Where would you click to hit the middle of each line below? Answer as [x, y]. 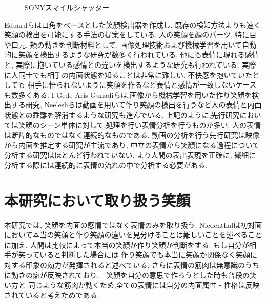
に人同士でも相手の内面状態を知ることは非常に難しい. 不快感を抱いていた [128, 74]
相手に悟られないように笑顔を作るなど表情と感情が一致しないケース [142, 85]
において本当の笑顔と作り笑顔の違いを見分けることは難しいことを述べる [126, 235]
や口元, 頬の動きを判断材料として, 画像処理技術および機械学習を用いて [123, 44]
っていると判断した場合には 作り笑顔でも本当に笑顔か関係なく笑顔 [138, 255]
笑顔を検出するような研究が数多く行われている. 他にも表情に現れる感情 [139, 55]
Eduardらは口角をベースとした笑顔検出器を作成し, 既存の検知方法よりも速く [132, 24]
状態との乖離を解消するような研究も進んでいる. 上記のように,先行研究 [122, 114]
